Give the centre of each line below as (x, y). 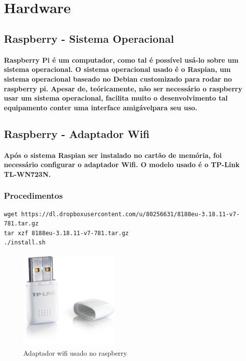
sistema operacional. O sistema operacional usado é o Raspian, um (117, 69)
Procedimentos (33, 196)
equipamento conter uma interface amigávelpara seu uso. (101, 107)
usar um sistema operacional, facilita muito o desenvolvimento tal (116, 98)
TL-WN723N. (27, 174)
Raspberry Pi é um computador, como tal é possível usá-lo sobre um (121, 60)
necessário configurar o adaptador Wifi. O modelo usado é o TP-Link (122, 164)
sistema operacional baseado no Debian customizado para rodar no (118, 78)
